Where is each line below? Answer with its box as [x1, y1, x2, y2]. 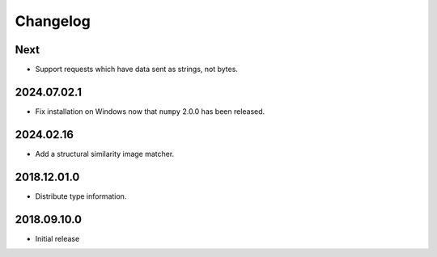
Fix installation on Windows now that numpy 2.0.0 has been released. [35, 106, 265, 116]
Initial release [35, 234, 80, 243]
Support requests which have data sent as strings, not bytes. [35, 65, 239, 74]
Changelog [15, 12, 91, 30]
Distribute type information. [35, 191, 127, 201]
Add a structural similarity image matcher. [35, 149, 175, 158]
